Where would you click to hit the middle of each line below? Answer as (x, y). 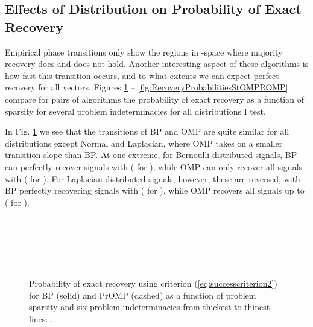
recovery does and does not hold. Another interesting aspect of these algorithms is (157, 64)
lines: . (41, 318)
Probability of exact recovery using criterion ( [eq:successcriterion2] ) (153, 283)
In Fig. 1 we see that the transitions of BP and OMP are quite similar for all (147, 131)
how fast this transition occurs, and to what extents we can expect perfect (142, 75)
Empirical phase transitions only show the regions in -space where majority (144, 52)
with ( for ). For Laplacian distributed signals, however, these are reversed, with (153, 178)
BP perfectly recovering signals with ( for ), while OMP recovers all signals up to (155, 190)
